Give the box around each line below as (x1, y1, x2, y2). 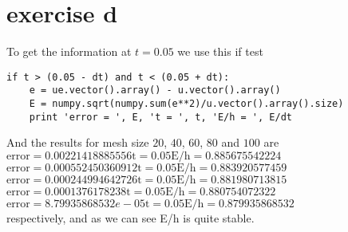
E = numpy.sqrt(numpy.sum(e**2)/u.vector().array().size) (29, 98, 344, 110)
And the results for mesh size (6, 134, 149, 151)
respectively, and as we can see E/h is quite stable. (6, 209, 255, 226)
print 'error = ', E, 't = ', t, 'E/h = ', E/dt (29, 111, 292, 123)
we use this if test (177, 43, 263, 60)
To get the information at (6, 43, 132, 60)
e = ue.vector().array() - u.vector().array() (29, 85, 281, 96)
